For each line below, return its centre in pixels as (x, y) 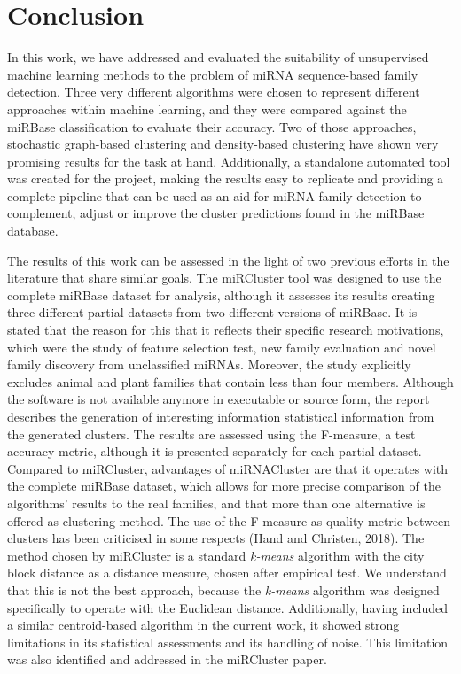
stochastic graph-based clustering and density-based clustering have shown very (223, 144)
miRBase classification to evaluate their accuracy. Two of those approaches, (212, 126)
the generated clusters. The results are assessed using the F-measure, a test (211, 434)
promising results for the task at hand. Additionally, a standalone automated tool (229, 161)
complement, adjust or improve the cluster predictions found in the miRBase (216, 213)
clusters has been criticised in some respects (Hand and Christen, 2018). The (216, 538)
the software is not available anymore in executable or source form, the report (219, 399)
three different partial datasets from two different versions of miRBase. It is (212, 312)
